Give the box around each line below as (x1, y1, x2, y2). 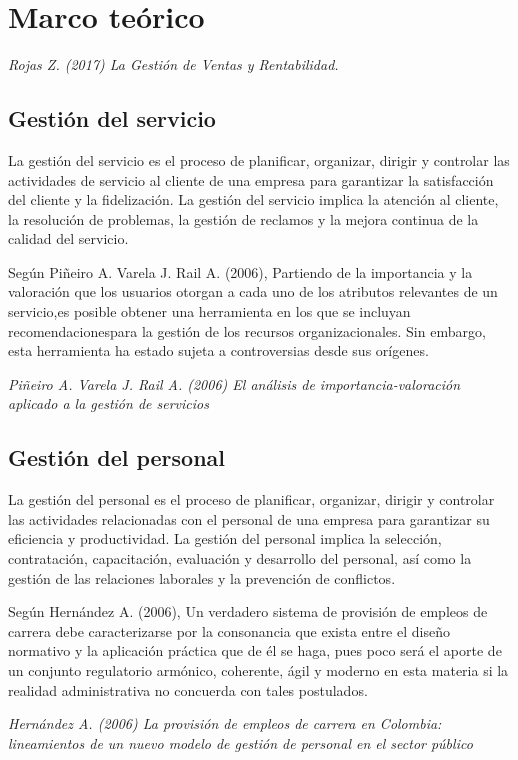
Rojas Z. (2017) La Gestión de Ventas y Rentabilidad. (8, 54, 339, 75)
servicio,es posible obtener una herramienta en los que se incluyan (8, 301, 411, 322)
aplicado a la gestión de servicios (8, 393, 209, 414)
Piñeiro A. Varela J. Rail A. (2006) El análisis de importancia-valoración (8, 373, 461, 394)
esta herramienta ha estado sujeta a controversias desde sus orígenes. (8, 340, 429, 361)
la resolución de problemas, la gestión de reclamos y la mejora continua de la (8, 208, 479, 229)
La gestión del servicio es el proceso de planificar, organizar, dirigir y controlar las (8, 149, 510, 170)
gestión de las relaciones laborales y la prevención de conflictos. (8, 567, 396, 588)
